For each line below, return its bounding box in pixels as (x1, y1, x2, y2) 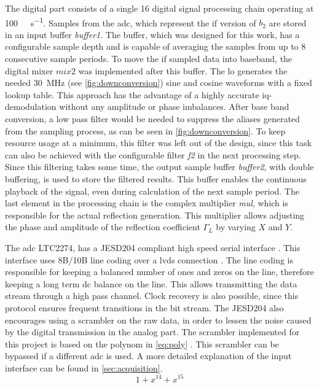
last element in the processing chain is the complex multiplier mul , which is (5, 196, 288, 209)
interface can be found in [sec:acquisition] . (5, 361, 163, 374)
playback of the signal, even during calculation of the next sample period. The (5, 184, 299, 197)
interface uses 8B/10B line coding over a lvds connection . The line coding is (5, 253, 293, 266)
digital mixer (5, 64, 53, 77)
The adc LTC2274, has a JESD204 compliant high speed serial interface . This (5, 241, 301, 254)
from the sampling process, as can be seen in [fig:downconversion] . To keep (5, 124, 286, 137)
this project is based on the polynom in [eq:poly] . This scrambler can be (5, 337, 279, 350)
